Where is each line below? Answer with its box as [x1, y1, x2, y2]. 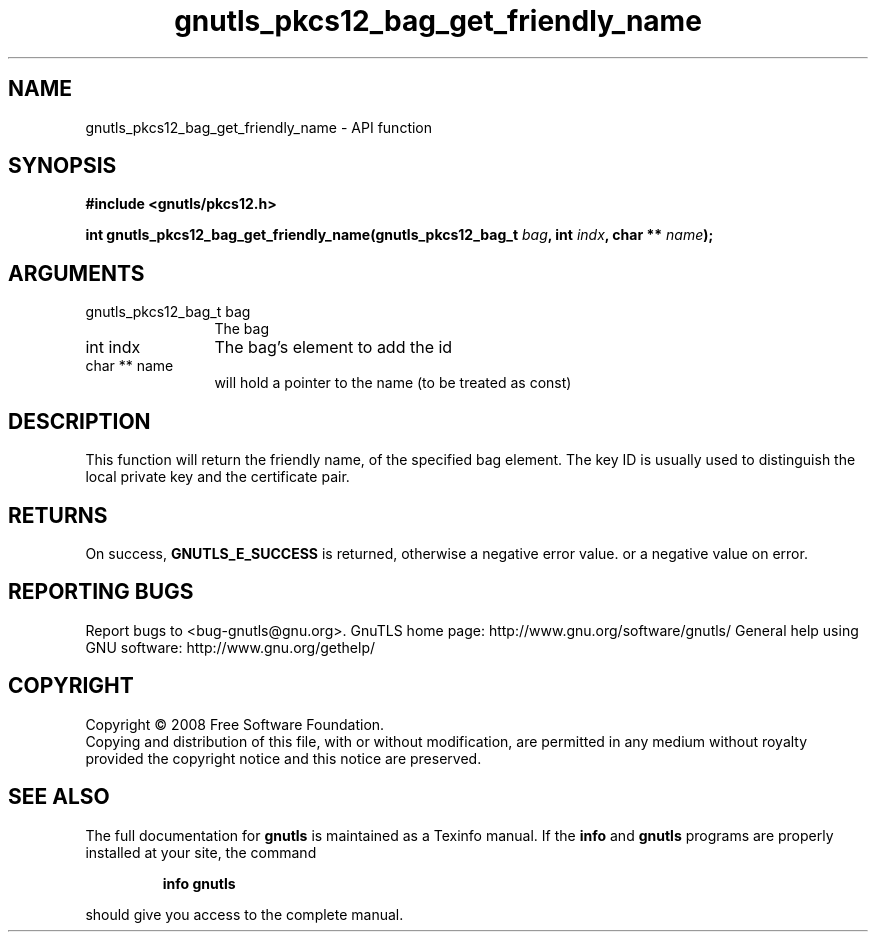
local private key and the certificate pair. [85, 468, 350, 486]
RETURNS [8, 502, 108, 528]
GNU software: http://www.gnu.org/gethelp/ [85, 638, 376, 656]
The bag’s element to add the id [214, 337, 453, 358]
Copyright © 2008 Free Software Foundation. [85, 715, 385, 733]
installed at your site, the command [85, 843, 317, 861]
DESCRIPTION [8, 408, 151, 434]
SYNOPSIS [8, 153, 117, 179]
